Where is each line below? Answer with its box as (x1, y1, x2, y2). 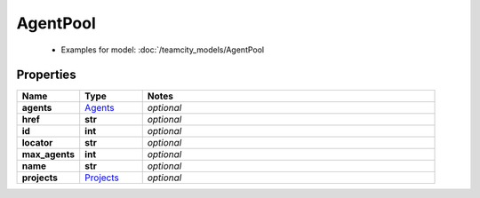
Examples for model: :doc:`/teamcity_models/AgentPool (60, 44, 265, 55)
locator (21, 137, 53, 149)
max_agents (21, 148, 76, 161)
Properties (16, 67, 76, 83)
